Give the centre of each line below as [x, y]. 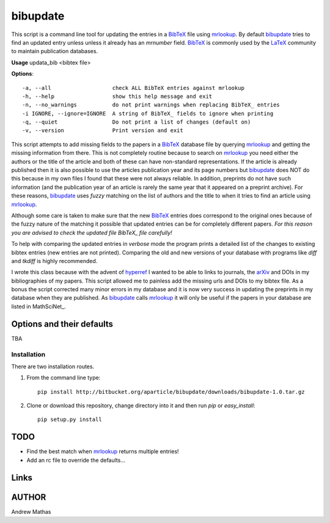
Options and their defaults [62, 324]
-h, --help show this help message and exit [117, 96]
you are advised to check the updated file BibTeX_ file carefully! [92, 232]
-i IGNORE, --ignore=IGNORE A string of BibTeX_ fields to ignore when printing [148, 113]
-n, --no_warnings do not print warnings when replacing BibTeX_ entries [151, 105]
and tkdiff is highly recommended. [54, 261]
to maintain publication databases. [54, 51]
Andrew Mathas [31, 511]
